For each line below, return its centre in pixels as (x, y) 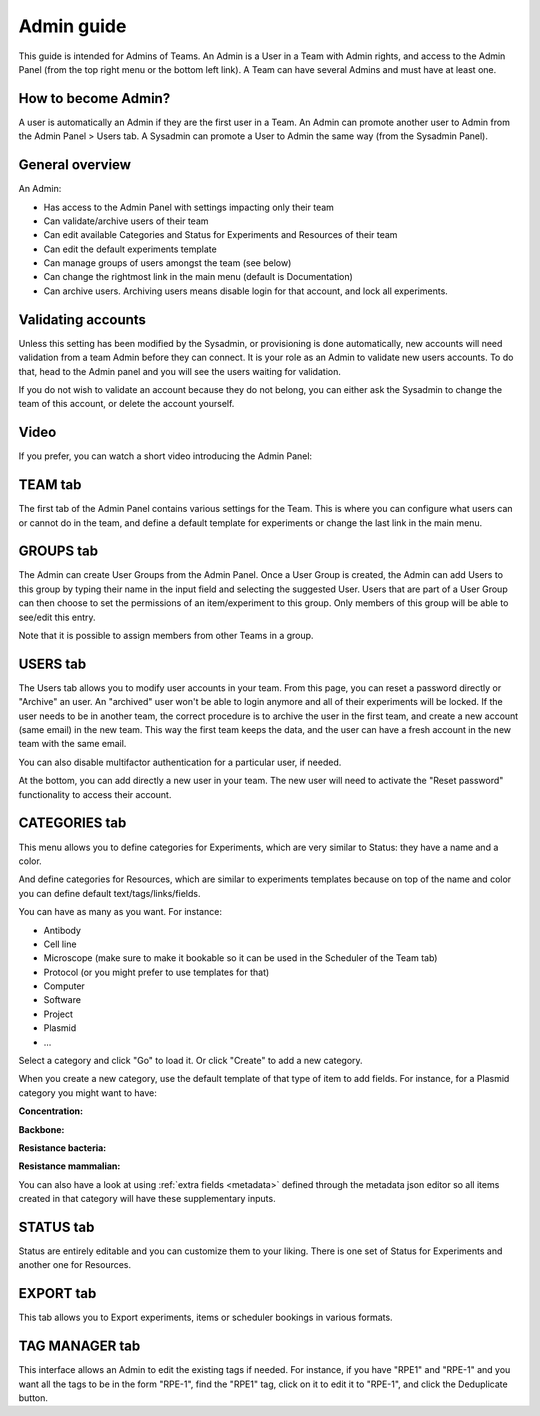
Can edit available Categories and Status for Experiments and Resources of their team (220, 235)
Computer (64, 986)
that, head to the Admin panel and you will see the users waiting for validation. (180, 371)
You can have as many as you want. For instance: (120, 912)
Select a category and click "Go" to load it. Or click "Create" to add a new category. (191, 1061)
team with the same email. (72, 744)
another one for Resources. (75, 1265)
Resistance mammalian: (69, 1166)
